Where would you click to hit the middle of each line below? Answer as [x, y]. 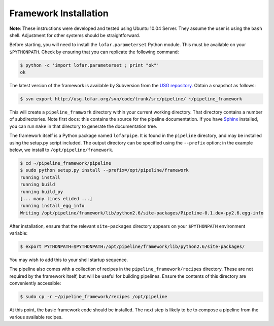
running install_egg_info [52, 206]
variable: [19, 233]
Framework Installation [59, 13]
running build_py [42, 192]
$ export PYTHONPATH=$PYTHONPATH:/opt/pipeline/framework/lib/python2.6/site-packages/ [132, 247]
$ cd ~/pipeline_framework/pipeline [66, 163]
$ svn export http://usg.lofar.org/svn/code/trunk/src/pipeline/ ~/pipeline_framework [131, 99]
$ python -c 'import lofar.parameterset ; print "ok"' [90, 65]
